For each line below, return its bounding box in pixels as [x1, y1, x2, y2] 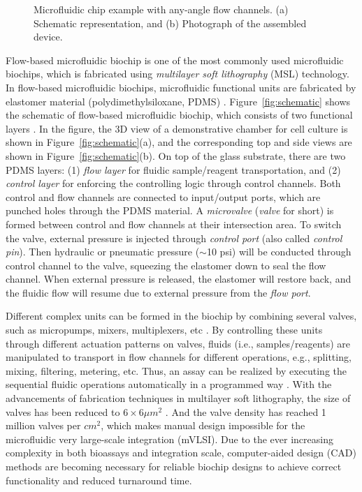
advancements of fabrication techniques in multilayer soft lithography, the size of [6, 391, 351, 405]
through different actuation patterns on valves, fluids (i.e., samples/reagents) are [6, 336, 350, 350]
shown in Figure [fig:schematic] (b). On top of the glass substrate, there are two [6, 148, 346, 163]
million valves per [6, 418, 81, 433]
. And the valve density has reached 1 [165, 404, 326, 419]
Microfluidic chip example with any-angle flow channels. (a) [34, 2, 289, 16]
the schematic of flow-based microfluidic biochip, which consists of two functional [6, 107, 353, 122]
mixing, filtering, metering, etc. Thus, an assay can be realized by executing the [6, 363, 347, 378]
